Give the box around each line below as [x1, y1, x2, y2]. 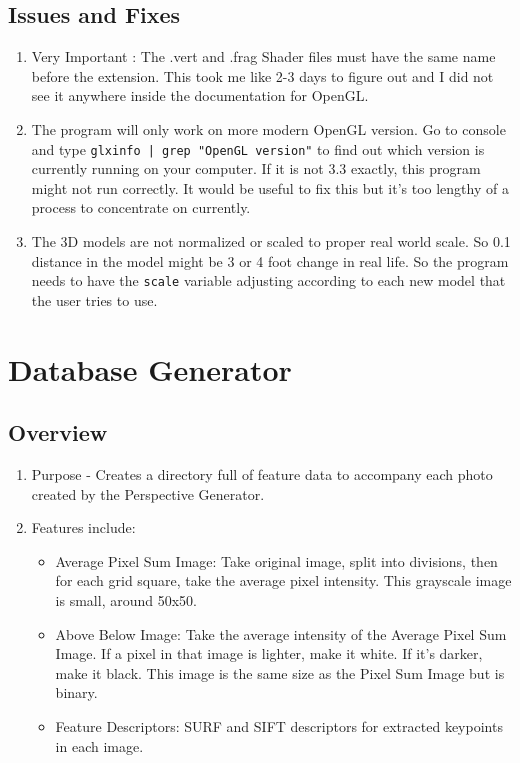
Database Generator [8, 348, 292, 389]
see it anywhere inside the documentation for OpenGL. [31, 85, 369, 106]
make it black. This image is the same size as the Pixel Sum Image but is [55, 662, 505, 683]
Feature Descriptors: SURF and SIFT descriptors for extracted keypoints [55, 715, 503, 736]
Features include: [31, 517, 136, 538]
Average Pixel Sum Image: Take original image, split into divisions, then [55, 550, 498, 571]
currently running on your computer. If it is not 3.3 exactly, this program [31, 158, 481, 179]
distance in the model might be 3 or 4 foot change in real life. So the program [31, 250, 509, 271]
